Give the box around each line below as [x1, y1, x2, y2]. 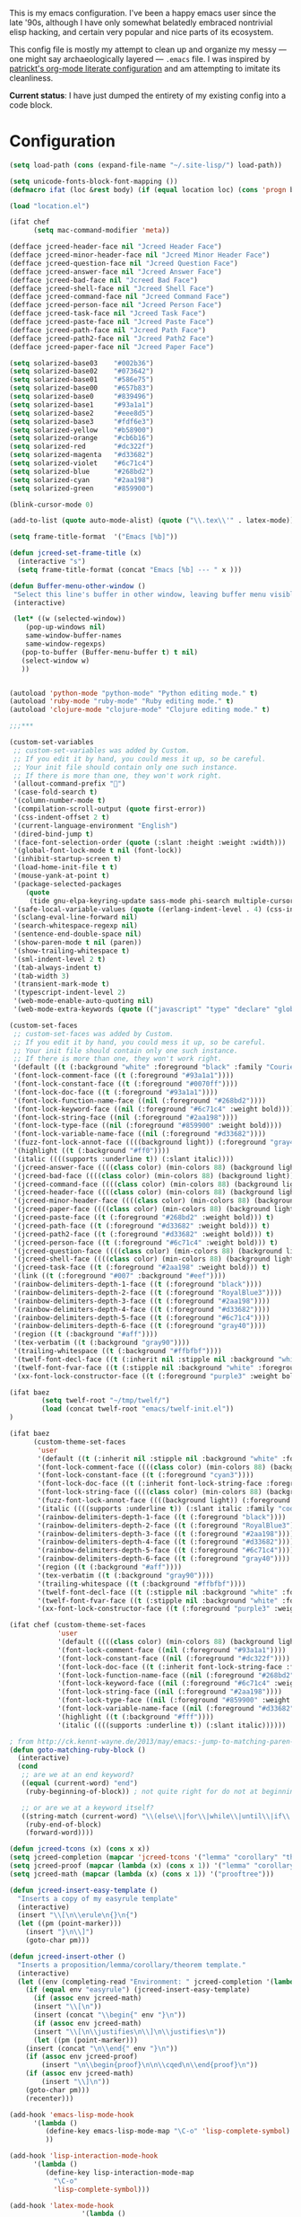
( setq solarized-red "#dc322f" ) [9, 442, 154, 452]
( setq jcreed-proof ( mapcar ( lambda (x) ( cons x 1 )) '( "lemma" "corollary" [9, 1861, 298, 1870]
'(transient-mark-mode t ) [13, 980, 110, 989]
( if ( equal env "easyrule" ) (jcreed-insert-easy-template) [25, 1985, 251, 1994]
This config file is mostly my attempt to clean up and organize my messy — [9, 44, 287, 55]
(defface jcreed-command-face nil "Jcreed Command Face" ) [9, 292, 230, 302]
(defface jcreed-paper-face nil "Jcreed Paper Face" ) [9, 342, 215, 351]
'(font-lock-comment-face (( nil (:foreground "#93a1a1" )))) [56, 1645, 287, 1655]
